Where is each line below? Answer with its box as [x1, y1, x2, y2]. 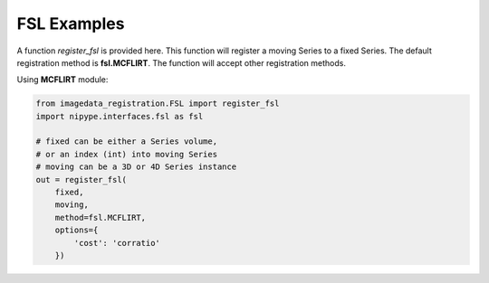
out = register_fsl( [35, 175, 127, 184]
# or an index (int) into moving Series [35, 149, 217, 159]
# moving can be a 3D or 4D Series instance [35, 162, 237, 172]
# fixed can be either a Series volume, [35, 137, 217, 146]
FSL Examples [16, 14, 125, 33]
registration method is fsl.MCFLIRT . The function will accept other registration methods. [16, 57, 346, 68]
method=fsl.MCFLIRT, [54, 212, 147, 222]
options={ [54, 225, 99, 235]
